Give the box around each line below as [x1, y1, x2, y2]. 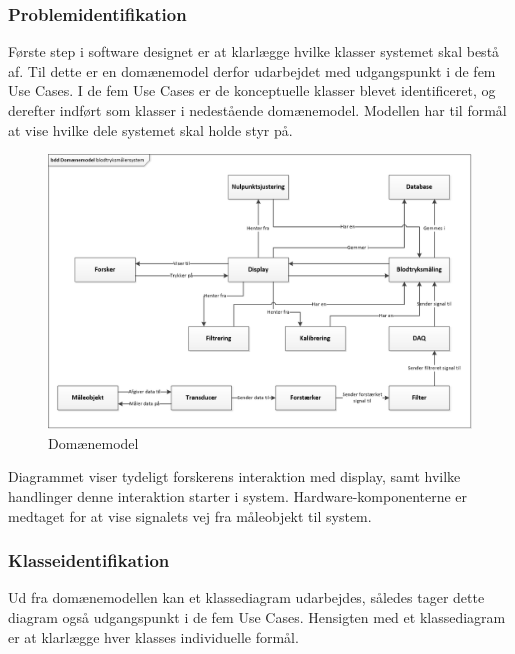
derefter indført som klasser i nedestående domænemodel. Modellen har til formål [8, 100, 507, 120]
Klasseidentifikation [8, 548, 170, 573]
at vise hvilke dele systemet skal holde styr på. [8, 119, 293, 140]
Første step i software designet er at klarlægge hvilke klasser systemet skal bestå [8, 41, 500, 62]
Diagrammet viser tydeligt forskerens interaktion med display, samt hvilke [8, 466, 461, 487]
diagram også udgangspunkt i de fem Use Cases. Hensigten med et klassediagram [8, 606, 506, 627]
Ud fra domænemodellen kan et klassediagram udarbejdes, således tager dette [8, 587, 485, 608]
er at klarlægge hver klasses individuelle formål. [8, 626, 299, 647]
